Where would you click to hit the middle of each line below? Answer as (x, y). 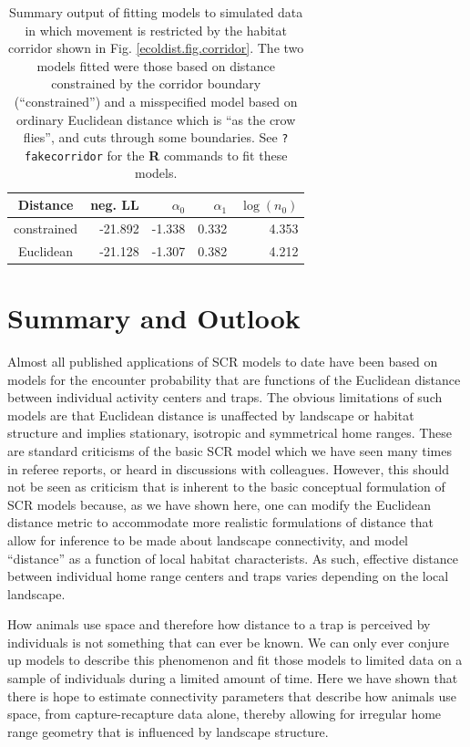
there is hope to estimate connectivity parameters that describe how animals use (232, 695)
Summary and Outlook (154, 318)
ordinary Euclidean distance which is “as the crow (156, 119)
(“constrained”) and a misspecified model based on (156, 101)
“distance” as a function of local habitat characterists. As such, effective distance (233, 558)
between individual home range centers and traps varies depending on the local (228, 576)
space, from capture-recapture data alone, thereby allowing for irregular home (225, 714)
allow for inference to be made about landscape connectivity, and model (208, 539)
